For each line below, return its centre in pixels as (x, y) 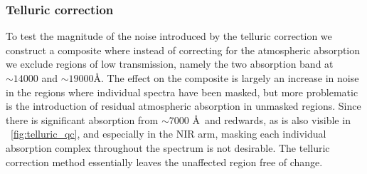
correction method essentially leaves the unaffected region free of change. (164, 162)
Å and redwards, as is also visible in (271, 119)
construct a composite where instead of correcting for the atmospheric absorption (183, 50)
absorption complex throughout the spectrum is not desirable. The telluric (168, 147)
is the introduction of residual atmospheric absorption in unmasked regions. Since (183, 106)
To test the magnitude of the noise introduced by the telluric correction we (169, 36)
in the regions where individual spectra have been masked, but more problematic (182, 92)
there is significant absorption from (82, 119)
